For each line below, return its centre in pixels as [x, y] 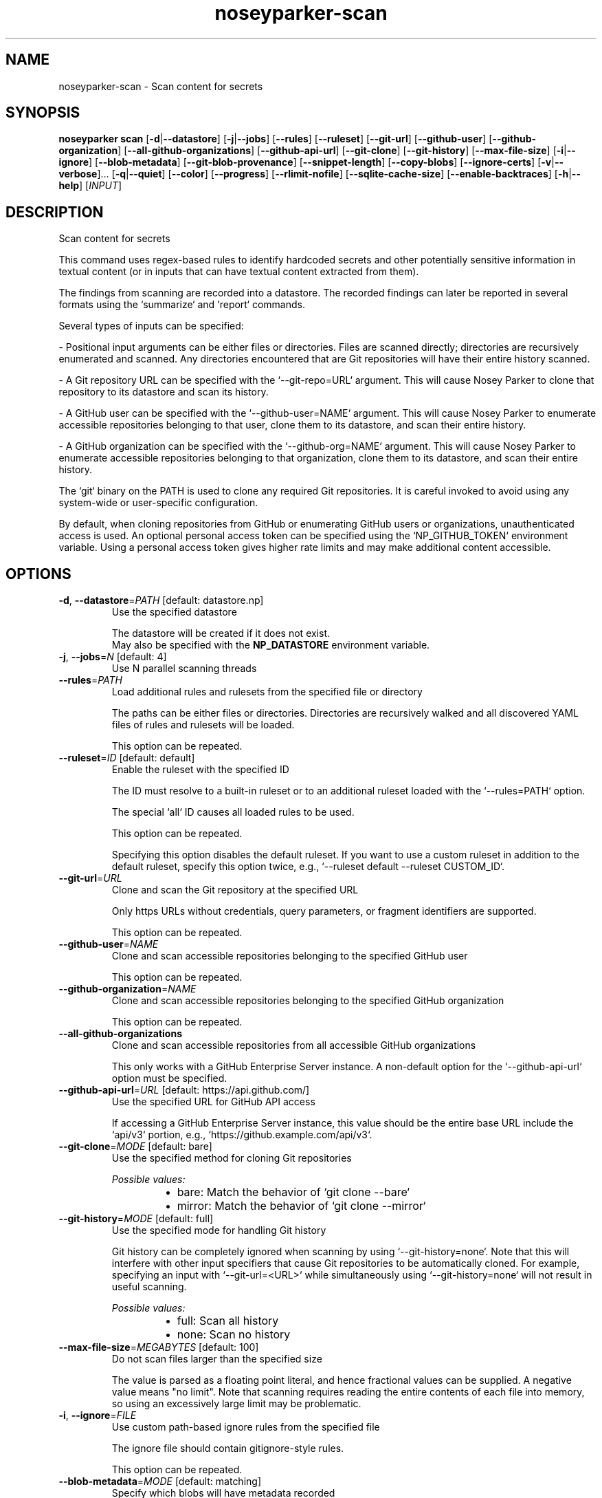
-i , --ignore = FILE [98, 1415]
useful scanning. [149, 1287]
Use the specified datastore [174, 612]
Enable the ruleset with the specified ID [200, 770]
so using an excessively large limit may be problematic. [236, 1404]
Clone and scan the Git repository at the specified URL [235, 890]
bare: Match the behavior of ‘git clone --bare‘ [293, 1192]
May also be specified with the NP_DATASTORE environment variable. [271, 645]
